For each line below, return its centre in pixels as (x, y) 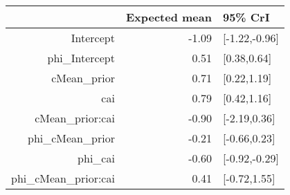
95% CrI (246, 17)
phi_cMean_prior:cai (63, 178)
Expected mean (169, 17)
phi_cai (96, 158)
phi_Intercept (81, 58)
